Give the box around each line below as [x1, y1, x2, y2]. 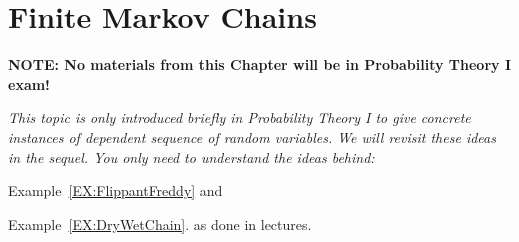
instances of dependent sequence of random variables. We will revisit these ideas [8, 126, 496, 147]
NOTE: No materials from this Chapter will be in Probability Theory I [8, 54, 512, 75]
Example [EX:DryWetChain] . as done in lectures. [8, 213, 312, 234]
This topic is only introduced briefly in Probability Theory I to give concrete [8, 107, 471, 128]
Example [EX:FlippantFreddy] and [8, 180, 223, 201]
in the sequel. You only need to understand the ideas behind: [8, 146, 375, 167]
